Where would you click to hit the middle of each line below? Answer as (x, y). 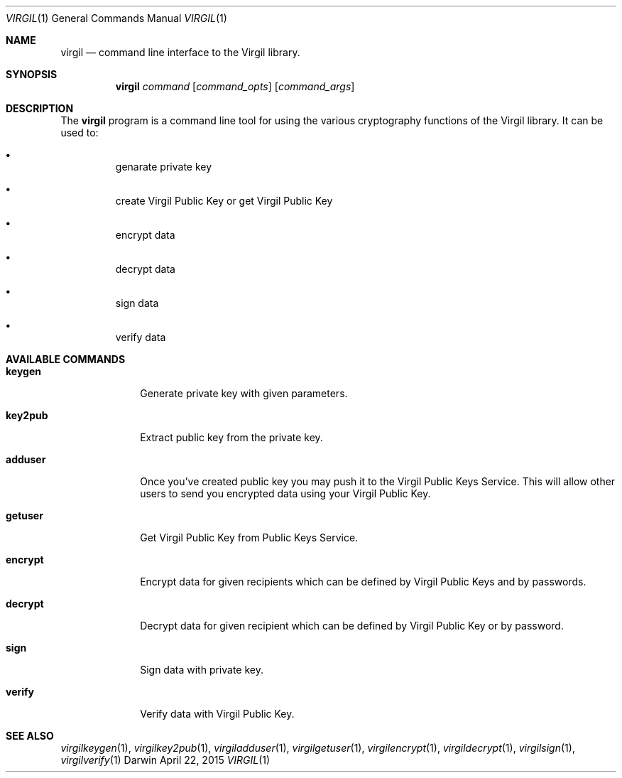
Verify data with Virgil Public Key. (217, 714)
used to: (80, 133)
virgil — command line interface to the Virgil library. (180, 52)
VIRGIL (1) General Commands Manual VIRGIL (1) (116, 18)
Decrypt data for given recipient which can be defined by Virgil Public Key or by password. (352, 626)
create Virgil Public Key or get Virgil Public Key (224, 201)
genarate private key (164, 167)
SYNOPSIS (32, 74)
